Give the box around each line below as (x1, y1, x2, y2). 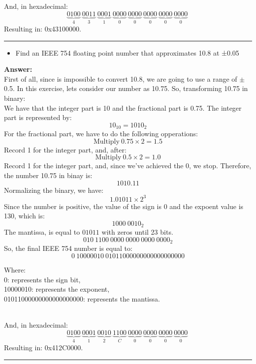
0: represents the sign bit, (4, 274, 81, 284)
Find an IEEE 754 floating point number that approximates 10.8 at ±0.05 (15, 47, 239, 58)
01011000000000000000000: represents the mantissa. (4, 293, 160, 303)
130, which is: (4, 211, 45, 221)
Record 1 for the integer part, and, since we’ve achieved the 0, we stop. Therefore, (4, 160, 252, 171)
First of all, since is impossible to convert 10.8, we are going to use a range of (4, 73, 237, 84)
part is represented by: (4, 112, 72, 122)
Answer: (4, 64, 32, 74)
